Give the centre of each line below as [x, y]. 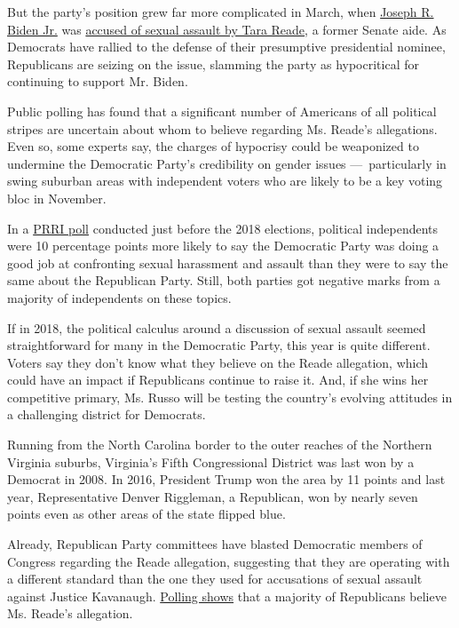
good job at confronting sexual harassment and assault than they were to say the [228, 262]
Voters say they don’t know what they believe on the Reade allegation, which [218, 362]
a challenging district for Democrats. [107, 414]
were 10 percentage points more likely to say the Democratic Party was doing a [223, 246]
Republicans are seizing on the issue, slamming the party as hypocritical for [213, 64]
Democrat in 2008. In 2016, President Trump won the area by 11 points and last [226, 479]
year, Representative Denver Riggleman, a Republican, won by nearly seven [213, 496]
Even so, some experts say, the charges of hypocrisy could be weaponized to [213, 146]
